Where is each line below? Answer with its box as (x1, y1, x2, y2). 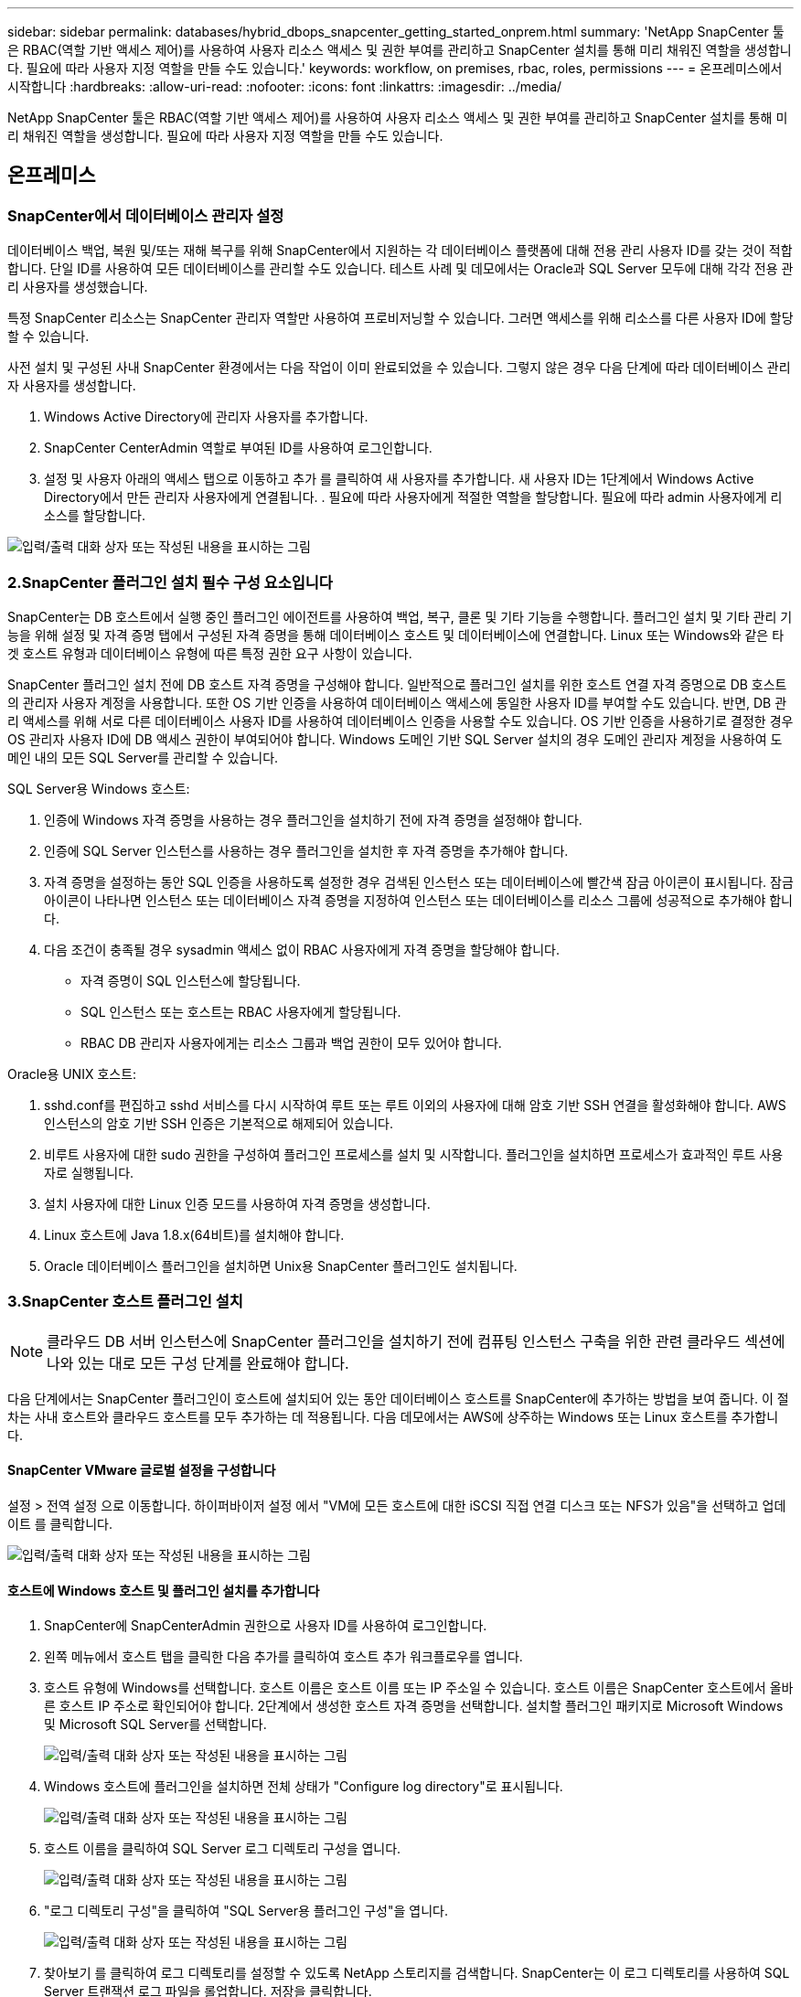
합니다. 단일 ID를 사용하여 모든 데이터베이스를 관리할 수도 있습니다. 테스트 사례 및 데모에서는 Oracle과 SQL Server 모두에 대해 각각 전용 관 (7, 261, 794, 277)
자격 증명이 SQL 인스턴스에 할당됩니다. (80, 972, 301, 988)
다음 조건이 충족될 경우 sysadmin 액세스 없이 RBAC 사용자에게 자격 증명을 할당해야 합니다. (44, 941, 561, 957)
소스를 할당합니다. (44, 507, 146, 524)
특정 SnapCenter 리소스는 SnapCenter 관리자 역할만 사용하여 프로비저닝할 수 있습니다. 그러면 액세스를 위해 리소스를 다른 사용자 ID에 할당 (7, 310, 794, 326)
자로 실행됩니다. (44, 1164, 134, 1180)
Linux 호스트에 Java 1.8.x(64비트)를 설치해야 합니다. (44, 1226, 345, 1243)
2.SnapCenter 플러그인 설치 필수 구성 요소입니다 (7, 572, 333, 592)
